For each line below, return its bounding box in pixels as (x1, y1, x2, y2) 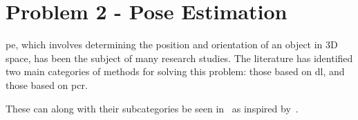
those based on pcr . (6, 77, 88, 92)
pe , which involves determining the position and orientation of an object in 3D (6, 37, 338, 52)
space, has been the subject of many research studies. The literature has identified (6, 50, 353, 65)
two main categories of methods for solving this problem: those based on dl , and (6, 64, 345, 79)
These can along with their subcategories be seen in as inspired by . (6, 101, 299, 115)
